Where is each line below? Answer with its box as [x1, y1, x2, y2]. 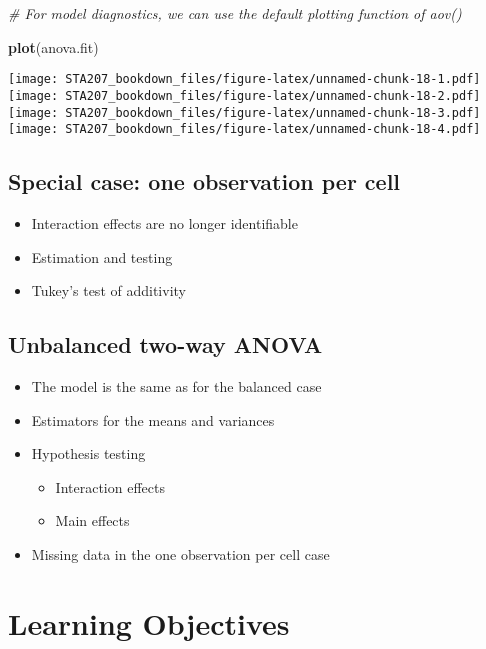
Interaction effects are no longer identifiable [31, 213, 298, 234]
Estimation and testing [31, 246, 173, 267]
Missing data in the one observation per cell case [31, 543, 330, 564]
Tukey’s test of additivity [31, 280, 186, 301]
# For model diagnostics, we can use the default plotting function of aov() [8, 3, 462, 23]
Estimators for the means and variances [31, 409, 275, 430]
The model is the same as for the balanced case [31, 376, 322, 396]
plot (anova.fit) [8, 36, 99, 57]
